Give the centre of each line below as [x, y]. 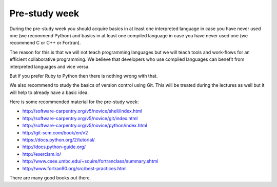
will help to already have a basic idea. [49, 92]
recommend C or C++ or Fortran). [45, 43]
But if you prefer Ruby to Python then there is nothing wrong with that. [84, 76]
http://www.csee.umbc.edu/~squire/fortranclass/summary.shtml [90, 161]
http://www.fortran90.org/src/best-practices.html [74, 168]
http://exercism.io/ [42, 154]
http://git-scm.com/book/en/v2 [55, 132]
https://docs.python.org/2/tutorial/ [58, 140]
